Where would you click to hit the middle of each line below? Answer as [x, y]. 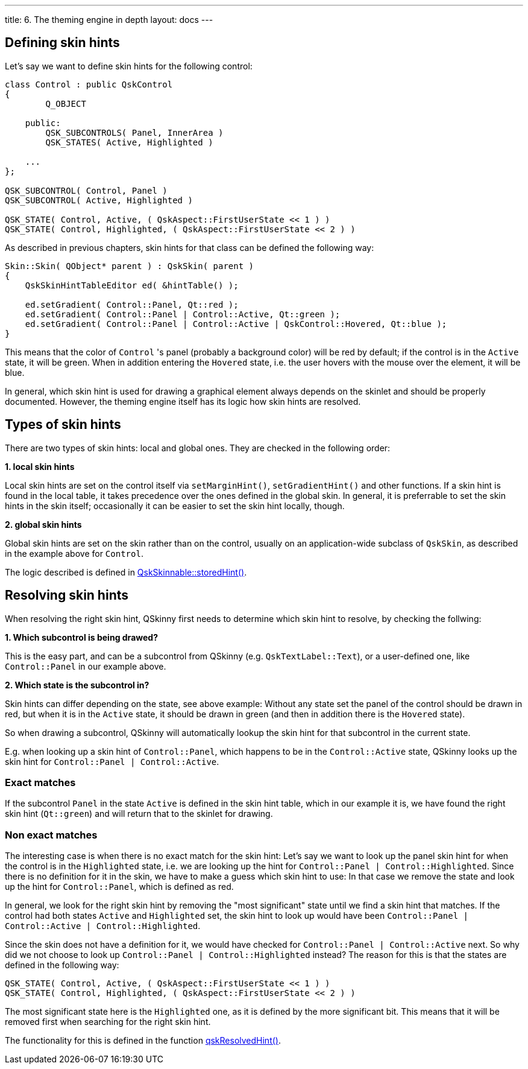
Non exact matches [51, 835]
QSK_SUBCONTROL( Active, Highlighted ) [99, 200]
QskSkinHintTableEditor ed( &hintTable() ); [132, 285]
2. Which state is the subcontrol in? [77, 685]
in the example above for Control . [74, 553]
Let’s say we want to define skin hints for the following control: [129, 66]
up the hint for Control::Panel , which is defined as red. [119, 887]
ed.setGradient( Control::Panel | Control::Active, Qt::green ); [183, 314]
